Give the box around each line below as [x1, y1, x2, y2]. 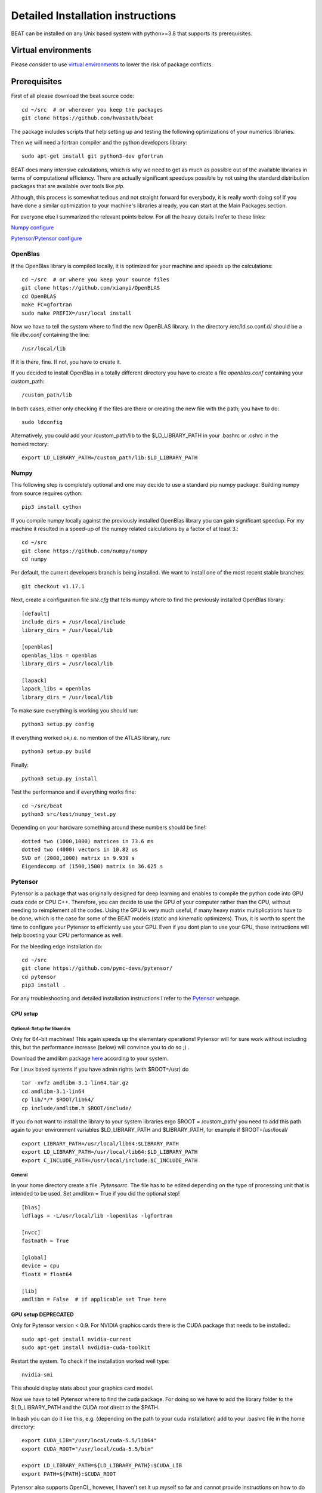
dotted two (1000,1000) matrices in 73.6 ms [21, 838, 154, 844]
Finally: [11, 761, 29, 769]
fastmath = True [21, 1237, 69, 1245]
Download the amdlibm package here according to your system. [11, 1055, 169, 1062]
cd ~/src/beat [21, 802, 63, 809]
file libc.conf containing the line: [11, 331, 90, 339]
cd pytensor [21, 973, 57, 980]
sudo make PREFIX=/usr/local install [21, 309, 132, 317]
